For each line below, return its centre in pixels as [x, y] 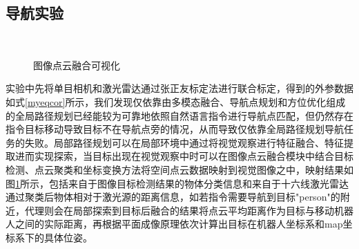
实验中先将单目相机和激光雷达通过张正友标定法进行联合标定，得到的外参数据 [179, 88]
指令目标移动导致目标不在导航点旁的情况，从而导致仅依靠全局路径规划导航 [175, 129]
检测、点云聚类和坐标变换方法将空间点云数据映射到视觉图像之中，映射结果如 [179, 169]
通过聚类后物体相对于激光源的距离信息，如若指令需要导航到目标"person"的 [173, 197]
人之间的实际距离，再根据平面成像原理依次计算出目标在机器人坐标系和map [174, 224]
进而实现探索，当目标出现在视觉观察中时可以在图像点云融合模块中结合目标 [184, 156]
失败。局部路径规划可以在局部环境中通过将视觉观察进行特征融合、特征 [184, 142]
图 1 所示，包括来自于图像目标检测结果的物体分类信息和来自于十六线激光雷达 [177, 183]
